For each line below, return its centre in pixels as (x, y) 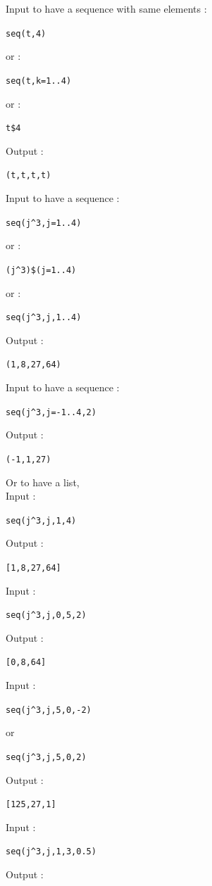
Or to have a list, (43, 482)
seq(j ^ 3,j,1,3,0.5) (51, 852)
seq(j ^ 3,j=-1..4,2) (51, 412)
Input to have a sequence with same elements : (106, 8)
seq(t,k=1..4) (39, 81)
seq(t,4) (26, 33)
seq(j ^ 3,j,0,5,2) (46, 615)
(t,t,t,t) (29, 176)
